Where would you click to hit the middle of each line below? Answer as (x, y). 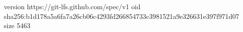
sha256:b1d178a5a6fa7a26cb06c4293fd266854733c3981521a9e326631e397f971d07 (122, 16)
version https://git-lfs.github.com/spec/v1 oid (72, 6)
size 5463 (17, 25)
